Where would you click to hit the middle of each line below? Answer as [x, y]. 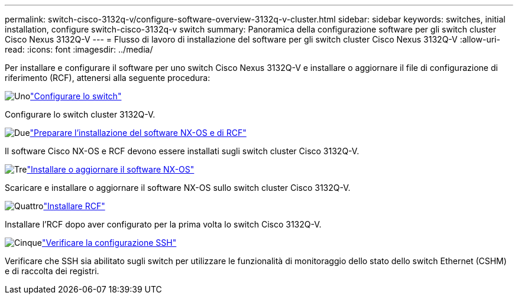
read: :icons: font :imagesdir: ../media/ [79, 49]
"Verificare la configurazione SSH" [109, 243]
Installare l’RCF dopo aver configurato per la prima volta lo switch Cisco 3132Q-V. [163, 224]
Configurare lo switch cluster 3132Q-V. [80, 114]
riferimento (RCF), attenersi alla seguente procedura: [108, 78]
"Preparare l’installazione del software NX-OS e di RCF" [138, 133]
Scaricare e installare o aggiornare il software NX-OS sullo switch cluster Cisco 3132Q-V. [178, 188]
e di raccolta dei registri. [52, 271]
